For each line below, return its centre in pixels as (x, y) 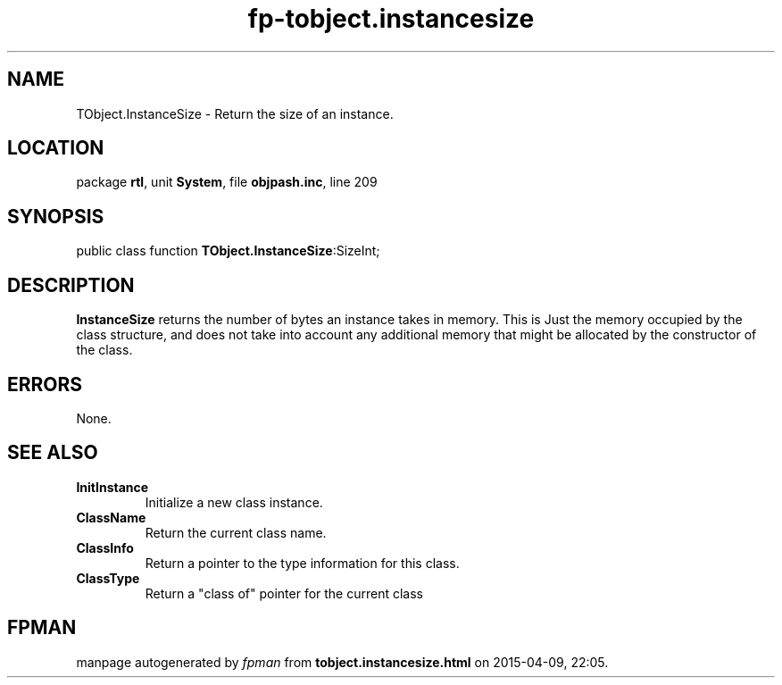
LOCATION (56, 148)
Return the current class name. (236, 532)
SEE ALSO (53, 453)
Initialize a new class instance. (234, 502)
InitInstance (112, 487)
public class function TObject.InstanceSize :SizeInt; (228, 251)
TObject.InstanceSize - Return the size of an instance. (235, 113)
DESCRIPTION (71, 285)
